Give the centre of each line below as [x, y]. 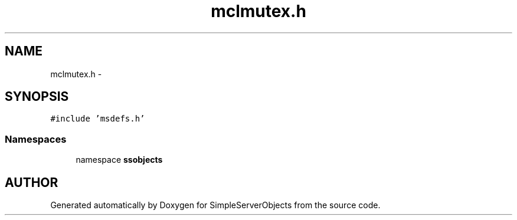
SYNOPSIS [37, 97]
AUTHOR [32, 182]
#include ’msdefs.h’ [98, 119]
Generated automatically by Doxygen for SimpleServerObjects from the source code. [215, 205]
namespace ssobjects [119, 160]
